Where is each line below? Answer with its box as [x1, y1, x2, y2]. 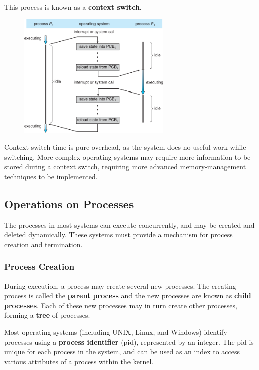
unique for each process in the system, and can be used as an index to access [4, 346, 240, 357]
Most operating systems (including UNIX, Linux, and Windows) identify [4, 326, 227, 337]
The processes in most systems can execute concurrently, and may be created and [4, 219, 255, 230]
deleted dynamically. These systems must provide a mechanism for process [4, 229, 233, 240]
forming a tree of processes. [4, 310, 90, 320]
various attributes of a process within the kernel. [4, 356, 154, 366]
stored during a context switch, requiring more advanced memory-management [4, 161, 246, 172]
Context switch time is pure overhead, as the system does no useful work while [4, 141, 246, 152]
